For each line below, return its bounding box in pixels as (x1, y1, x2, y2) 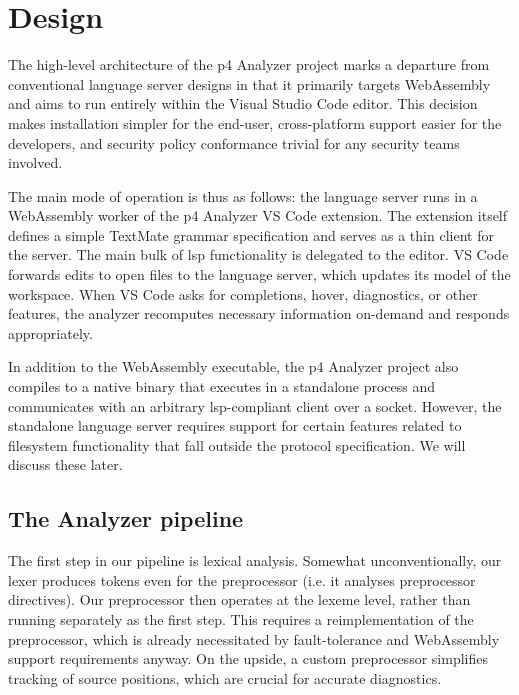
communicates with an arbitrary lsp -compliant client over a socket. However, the (8, 395, 502, 416)
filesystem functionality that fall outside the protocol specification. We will (8, 434, 466, 455)
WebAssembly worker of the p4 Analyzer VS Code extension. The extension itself (8, 205, 508, 226)
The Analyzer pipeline (8, 503, 244, 534)
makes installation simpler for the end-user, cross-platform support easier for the (8, 112, 502, 133)
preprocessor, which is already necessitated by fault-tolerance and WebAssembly (8, 628, 500, 649)
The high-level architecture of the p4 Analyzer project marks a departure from (8, 54, 490, 75)
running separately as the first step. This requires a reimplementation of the (8, 608, 474, 629)
